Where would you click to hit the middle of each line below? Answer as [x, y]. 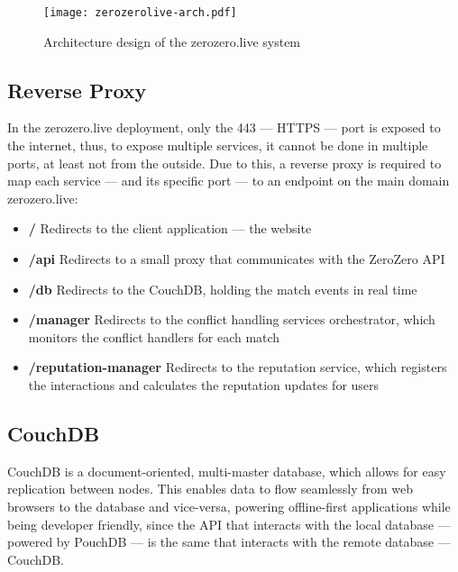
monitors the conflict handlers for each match [154, 336]
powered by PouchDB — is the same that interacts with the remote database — [229, 542]
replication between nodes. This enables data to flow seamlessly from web [211, 489]
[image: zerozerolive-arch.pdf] [140, 13]
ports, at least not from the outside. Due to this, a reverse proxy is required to [224, 163]
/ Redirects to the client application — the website [170, 228]
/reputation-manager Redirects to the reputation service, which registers [238, 367]
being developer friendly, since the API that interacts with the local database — [229, 524]
